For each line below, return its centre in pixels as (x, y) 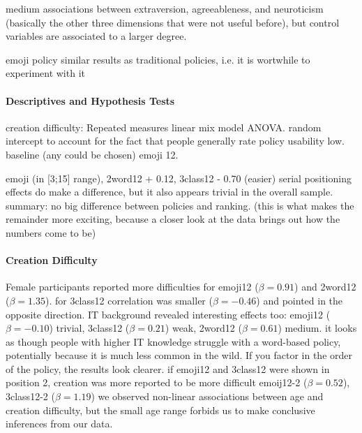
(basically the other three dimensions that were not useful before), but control (173, 22)
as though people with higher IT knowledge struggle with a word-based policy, (173, 341)
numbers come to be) (51, 232)
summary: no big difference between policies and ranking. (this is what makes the (180, 205)
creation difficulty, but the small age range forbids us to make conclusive (160, 410)
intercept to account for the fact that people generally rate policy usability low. (175, 141)
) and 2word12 (325, 287)
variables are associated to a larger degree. (96, 36)
